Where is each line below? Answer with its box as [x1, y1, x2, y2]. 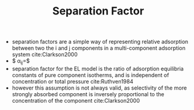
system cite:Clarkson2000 [11, 51, 78, 58]
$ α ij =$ [11, 57, 30, 66]
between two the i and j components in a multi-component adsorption [11, 44, 186, 52]
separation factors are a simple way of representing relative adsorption [11, 38, 189, 46]
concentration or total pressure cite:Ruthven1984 [11, 78, 134, 85]
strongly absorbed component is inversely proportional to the [11, 90, 164, 97]
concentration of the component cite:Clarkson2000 [11, 97, 140, 104]
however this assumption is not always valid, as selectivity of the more [11, 84, 187, 91]
